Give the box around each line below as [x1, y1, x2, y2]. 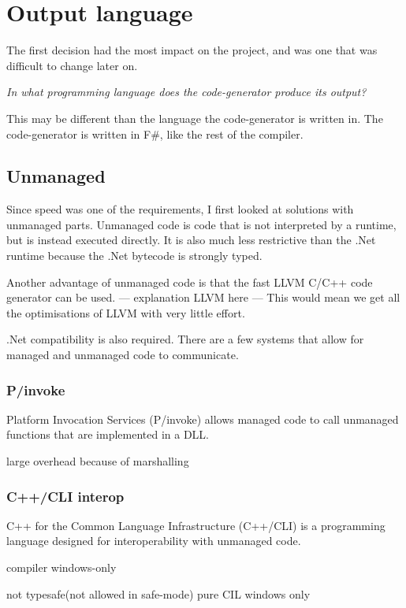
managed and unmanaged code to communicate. [6, 347, 239, 363]
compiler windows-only [6, 559, 117, 576]
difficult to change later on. [6, 57, 138, 73]
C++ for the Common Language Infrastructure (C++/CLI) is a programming [6, 517, 386, 533]
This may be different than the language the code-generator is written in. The [6, 109, 383, 126]
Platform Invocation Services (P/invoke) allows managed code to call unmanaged [6, 410, 399, 427]
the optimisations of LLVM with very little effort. [6, 304, 245, 321]
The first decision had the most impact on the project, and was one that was [6, 42, 378, 58]
